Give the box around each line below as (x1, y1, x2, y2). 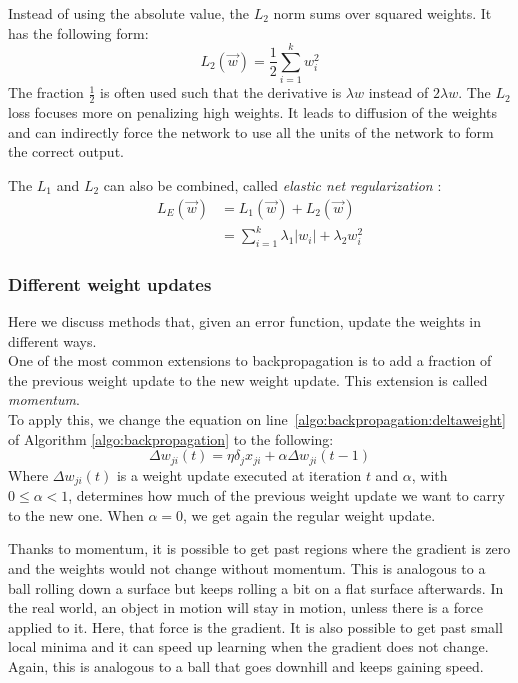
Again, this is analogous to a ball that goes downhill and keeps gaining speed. (8, 655, 484, 676)
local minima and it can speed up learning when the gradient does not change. (8, 636, 489, 657)
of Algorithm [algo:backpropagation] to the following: (8, 428, 334, 449)
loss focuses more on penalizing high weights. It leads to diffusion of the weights (8, 102, 498, 123)
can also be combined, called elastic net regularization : (103, 174, 442, 195)
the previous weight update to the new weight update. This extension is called (8, 369, 488, 390)
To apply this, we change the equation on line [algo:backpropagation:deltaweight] (8, 409, 506, 430)
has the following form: (8, 22, 149, 43)
